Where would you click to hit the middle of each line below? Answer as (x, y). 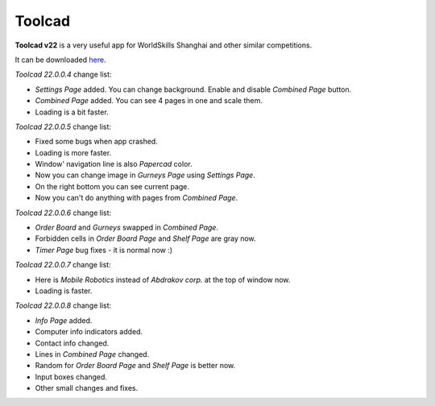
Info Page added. (64, 320)
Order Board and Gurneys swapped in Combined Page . (127, 228)
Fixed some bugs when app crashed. (97, 142)
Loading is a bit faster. (72, 112)
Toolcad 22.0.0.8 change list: (63, 305)
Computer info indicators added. (89, 332)
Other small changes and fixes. (87, 388)
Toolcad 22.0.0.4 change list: (63, 75)
